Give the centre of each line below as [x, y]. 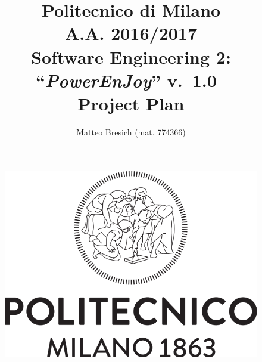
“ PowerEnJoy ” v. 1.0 [126, 80]
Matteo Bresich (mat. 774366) [131, 132]
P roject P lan [131, 103]
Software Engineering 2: [131, 56]
